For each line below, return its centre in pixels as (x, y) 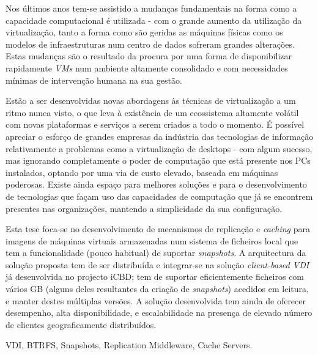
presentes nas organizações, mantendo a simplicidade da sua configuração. (144, 208)
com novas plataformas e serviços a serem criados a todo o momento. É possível (155, 124)
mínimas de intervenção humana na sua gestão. (94, 80)
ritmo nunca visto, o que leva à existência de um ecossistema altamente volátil (152, 112)
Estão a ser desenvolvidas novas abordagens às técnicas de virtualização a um (151, 101)
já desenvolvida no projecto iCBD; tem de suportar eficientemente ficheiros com (155, 276)
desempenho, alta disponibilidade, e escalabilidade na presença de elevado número (159, 313)
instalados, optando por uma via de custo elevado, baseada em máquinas (142, 172)
